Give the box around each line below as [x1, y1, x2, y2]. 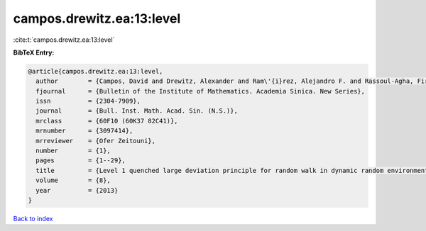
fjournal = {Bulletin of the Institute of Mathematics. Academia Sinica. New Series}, [35, 87, 366, 95]
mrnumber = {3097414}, [35, 127, 133, 135]
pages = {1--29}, [35, 157, 126, 164]
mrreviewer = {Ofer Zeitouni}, [35, 137, 156, 145]
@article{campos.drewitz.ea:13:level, [28, 67, 163, 75]
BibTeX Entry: [13, 48, 55, 57]
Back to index [13, 214, 53, 222]
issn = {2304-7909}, [35, 97, 141, 106]
